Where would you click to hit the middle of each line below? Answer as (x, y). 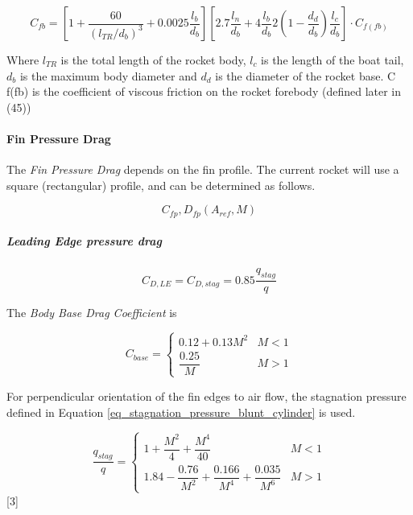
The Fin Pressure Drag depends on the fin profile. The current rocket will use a (203, 169)
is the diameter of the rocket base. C (306, 75)
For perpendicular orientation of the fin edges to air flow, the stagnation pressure (206, 396)
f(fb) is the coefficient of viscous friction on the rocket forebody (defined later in (204, 91)
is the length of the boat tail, (332, 60)
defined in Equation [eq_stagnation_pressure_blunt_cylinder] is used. (181, 412)
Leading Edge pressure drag (84, 241)
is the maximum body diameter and (108, 75)
